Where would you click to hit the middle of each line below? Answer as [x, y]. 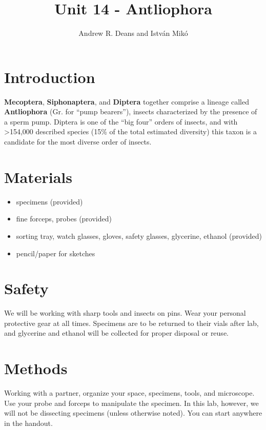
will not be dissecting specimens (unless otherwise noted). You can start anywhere [133, 413]
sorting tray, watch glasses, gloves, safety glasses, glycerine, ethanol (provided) [139, 236]
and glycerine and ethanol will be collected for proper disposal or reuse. [116, 333]
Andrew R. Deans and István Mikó [133, 33]
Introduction [50, 77]
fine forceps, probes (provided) [64, 219]
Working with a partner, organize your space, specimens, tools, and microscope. [129, 393]
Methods [36, 368]
